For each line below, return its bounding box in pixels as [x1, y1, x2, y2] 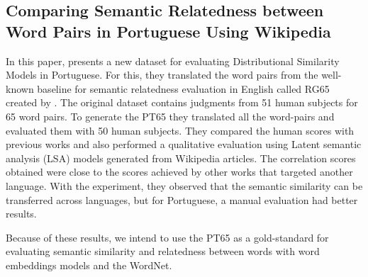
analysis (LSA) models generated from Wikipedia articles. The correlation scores [6, 150, 356, 165]
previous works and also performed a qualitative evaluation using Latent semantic [6, 137, 362, 152]
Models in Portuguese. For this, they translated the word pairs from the [6, 67, 318, 82]
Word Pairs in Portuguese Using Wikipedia [6, 20, 331, 42]
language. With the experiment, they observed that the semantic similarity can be [6, 178, 363, 193]
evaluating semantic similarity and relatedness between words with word [6, 244, 320, 259]
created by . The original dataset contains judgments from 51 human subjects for [6, 95, 358, 110]
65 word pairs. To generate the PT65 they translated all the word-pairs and [6, 108, 335, 123]
